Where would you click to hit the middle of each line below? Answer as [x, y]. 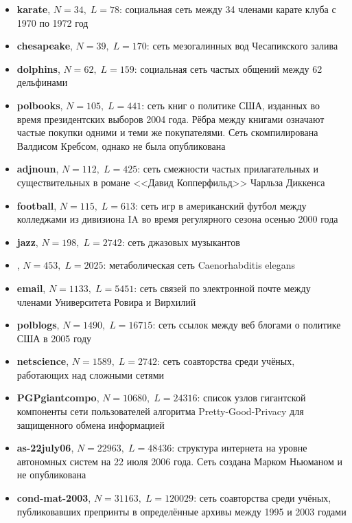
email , [31, 288]
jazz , [27, 242]
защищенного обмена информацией [91, 424]
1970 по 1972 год [52, 22]
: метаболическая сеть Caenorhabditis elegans [199, 265]
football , [37, 205]
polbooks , [40, 105]
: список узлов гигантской [251, 398]
